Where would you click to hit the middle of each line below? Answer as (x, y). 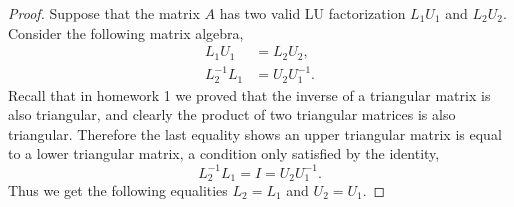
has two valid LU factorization (312, 13)
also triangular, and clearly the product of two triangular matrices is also (232, 114)
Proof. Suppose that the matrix (104, 13)
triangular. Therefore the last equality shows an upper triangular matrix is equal (255, 133)
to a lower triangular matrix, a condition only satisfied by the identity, (224, 153)
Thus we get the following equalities (118, 189)
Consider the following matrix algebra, (126, 32)
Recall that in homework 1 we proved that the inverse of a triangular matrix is (249, 94)
